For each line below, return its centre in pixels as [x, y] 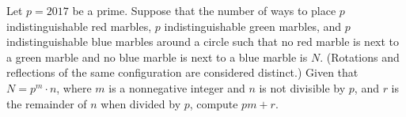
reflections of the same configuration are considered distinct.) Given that [182, 72]
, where [74, 87]
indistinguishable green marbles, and [253, 26]
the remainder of [47, 103]
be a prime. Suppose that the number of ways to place [204, 10]
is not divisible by [302, 87]
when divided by [141, 103]
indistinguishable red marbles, [79, 26]
